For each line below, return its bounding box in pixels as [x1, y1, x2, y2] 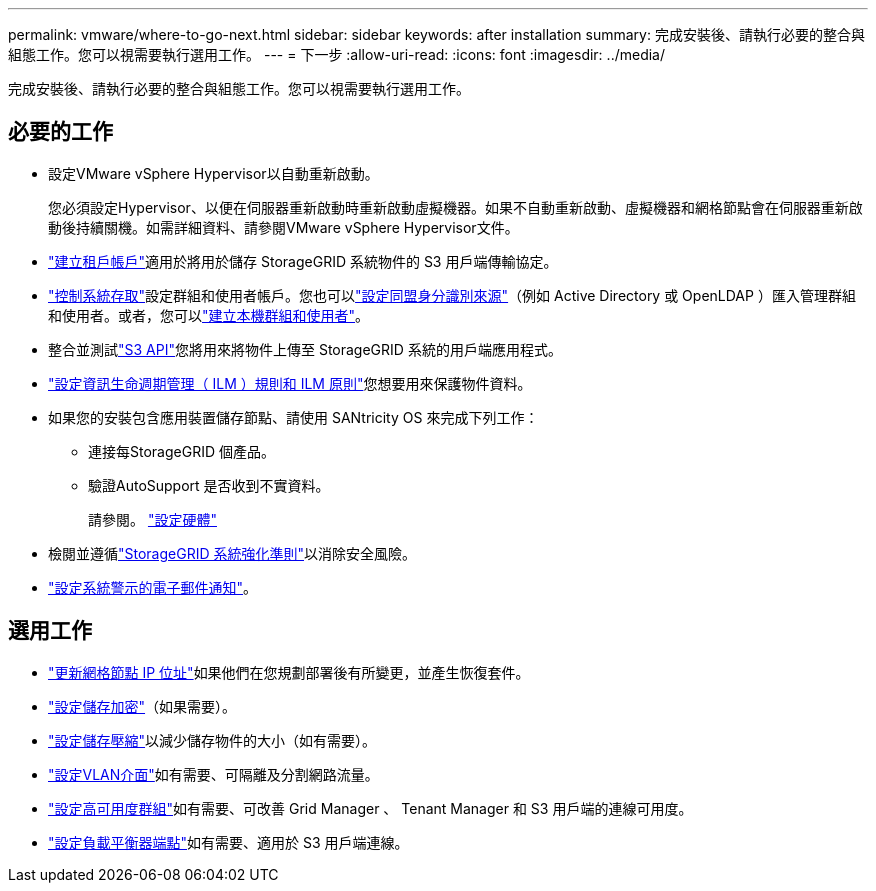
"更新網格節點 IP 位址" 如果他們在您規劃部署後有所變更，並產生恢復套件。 [48, 663, 530, 681]
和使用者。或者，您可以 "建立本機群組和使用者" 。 [48, 306, 370, 324]
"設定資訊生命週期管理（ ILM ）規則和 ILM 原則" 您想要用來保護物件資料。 [48, 374, 532, 392]
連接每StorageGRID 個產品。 [88, 442, 275, 460]
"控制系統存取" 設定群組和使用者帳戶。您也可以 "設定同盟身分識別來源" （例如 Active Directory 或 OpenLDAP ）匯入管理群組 [48, 286, 856, 304]
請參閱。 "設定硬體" [88, 510, 217, 528]
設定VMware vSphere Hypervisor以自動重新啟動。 [48, 164, 379, 182]
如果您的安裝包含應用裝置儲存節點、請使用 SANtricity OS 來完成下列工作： [48, 408, 539, 426]
